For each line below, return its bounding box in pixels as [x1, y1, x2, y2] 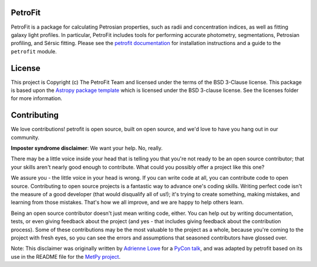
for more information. [11, 95, 63, 102]
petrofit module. [11, 47, 57, 55]
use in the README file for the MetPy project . [11, 253, 121, 260]
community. [11, 133, 39, 141]
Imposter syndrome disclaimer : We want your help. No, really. [11, 145, 163, 152]
